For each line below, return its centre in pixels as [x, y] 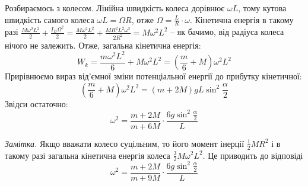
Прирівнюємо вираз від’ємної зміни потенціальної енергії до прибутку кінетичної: [153, 76]
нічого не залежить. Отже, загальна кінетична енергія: [103, 45]
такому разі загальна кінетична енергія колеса [88, 155]
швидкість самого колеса [50, 19]
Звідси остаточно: [36, 103]
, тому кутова [262, 8]
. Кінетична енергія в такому [242, 19]
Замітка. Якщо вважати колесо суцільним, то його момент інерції [125, 143]
